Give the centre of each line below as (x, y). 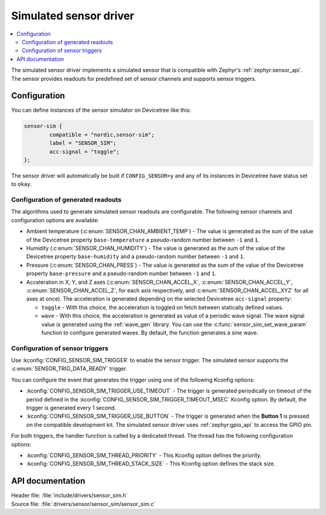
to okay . (22, 184)
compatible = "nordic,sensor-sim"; (102, 135)
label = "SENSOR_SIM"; (83, 143)
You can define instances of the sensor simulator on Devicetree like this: (101, 110)
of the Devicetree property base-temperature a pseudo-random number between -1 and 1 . (143, 240)
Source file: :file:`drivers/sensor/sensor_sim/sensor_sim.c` (84, 504)
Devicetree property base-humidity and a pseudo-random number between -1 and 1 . (136, 257)
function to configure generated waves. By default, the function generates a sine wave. (150, 333)
